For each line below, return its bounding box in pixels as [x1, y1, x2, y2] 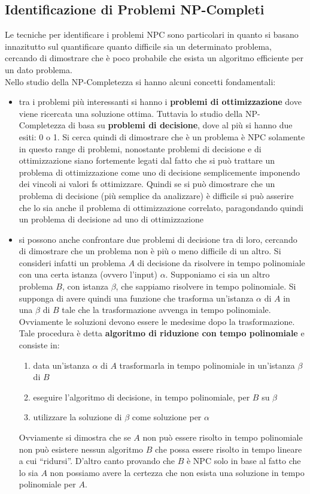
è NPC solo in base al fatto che [186, 454, 301, 467]
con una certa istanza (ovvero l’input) [19, 268, 157, 281]
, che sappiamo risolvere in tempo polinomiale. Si [116, 280, 296, 293]
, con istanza [62, 280, 109, 293]
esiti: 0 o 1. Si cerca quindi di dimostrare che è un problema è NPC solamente [19, 130, 305, 143]
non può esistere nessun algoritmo [19, 442, 144, 455]
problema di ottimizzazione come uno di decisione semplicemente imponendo [19, 165, 300, 178]
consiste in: [19, 339, 60, 351]
